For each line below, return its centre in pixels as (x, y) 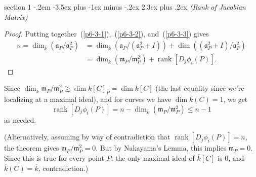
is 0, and (231, 158)
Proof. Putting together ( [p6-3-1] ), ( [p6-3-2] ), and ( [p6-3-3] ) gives (106, 34)
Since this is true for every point (54, 158)
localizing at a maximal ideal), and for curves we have (88, 99)
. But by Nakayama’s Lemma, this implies (161, 148)
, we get (236, 99)
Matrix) (16, 16)
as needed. (20, 119)
